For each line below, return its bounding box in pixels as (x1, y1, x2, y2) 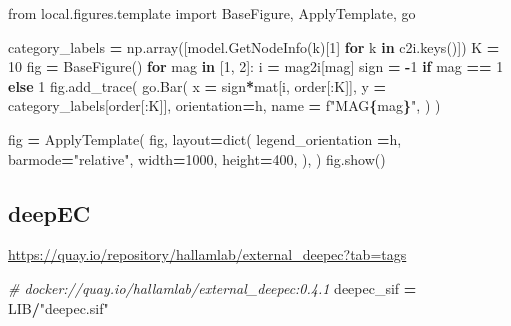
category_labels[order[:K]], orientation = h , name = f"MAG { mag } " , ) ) (8, 95, 441, 116)
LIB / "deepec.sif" (8, 297, 109, 318)
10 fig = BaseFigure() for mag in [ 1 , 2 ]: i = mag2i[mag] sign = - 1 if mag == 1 (8, 56, 504, 77)
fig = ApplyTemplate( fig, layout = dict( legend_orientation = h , (8, 128, 402, 149)
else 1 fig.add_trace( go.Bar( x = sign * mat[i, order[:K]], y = (8, 75, 387, 96)
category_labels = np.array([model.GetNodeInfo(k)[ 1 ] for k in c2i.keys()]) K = (8, 36, 500, 57)
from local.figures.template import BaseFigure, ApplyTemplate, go (8, 3, 416, 23)
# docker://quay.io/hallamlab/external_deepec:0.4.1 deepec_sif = (8, 277, 417, 298)
